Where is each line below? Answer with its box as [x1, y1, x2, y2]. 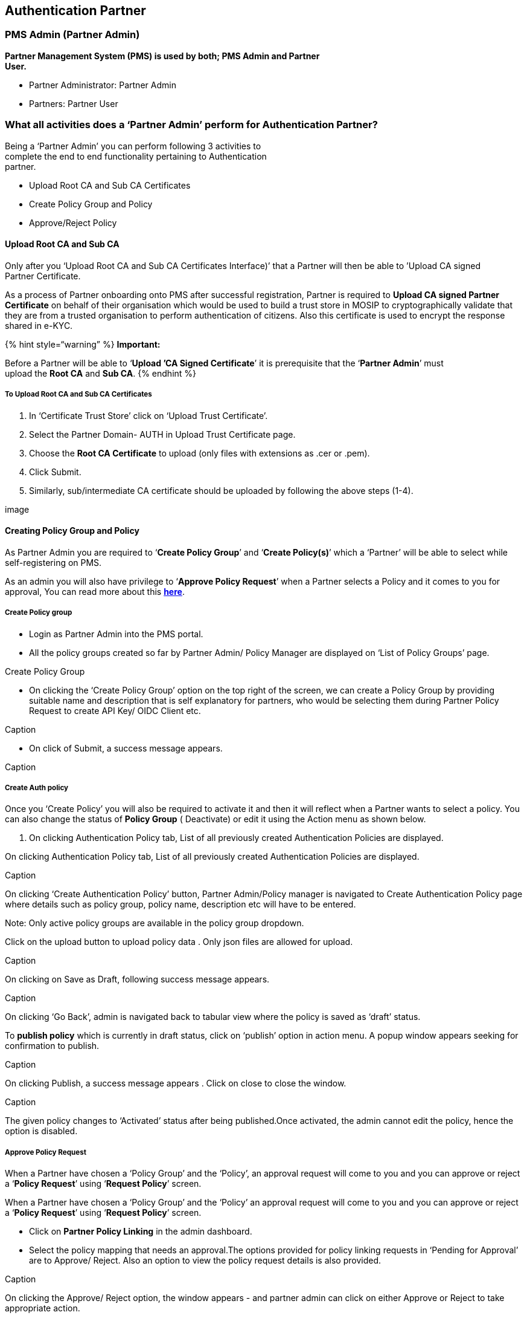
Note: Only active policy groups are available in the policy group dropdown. [5, 918, 304, 929]
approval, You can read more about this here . [5, 586, 185, 597]
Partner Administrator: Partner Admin [29, 79, 176, 90]
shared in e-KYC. [5, 320, 73, 331]
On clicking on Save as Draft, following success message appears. [5, 974, 270, 985]
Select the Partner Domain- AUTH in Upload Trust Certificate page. [29, 429, 296, 440]
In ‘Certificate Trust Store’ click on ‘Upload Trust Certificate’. [29, 410, 268, 421]
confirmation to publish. [5, 1040, 100, 1051]
